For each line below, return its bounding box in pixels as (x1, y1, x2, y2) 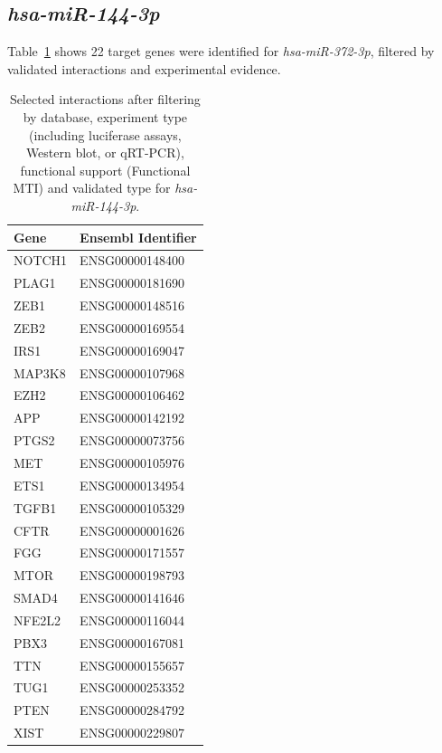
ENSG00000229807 (80, 723, 184, 742)
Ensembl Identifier (80, 227, 197, 246)
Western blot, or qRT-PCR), (25, 143, 184, 162)
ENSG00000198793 (80, 566, 184, 585)
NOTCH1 (14, 251, 68, 270)
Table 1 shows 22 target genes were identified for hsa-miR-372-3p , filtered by (7, 42, 435, 61)
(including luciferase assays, (28, 125, 182, 144)
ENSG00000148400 (80, 251, 184, 270)
